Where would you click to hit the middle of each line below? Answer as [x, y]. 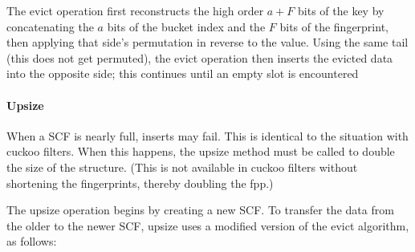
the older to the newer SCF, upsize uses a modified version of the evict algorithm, [208, 225]
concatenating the [50, 26]
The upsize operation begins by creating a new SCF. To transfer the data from [200, 210]
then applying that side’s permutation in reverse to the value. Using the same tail [207, 42]
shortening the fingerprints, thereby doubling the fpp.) [140, 183]
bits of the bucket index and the [186, 26]
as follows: [32, 241]
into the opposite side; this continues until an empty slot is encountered [183, 73]
